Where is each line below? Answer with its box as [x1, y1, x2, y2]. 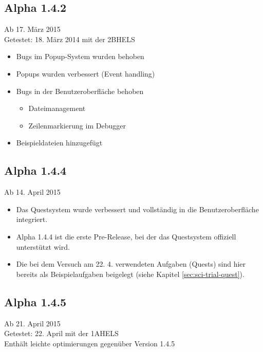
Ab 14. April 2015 [4, 187, 61, 197]
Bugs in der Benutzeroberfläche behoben [16, 85, 144, 96]
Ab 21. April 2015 [4, 318, 61, 328]
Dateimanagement [28, 103, 86, 114]
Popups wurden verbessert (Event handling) [16, 68, 155, 79]
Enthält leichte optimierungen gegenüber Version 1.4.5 [4, 338, 175, 348]
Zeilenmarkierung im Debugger [28, 120, 126, 131]
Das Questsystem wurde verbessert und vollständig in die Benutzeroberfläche [16, 203, 259, 214]
